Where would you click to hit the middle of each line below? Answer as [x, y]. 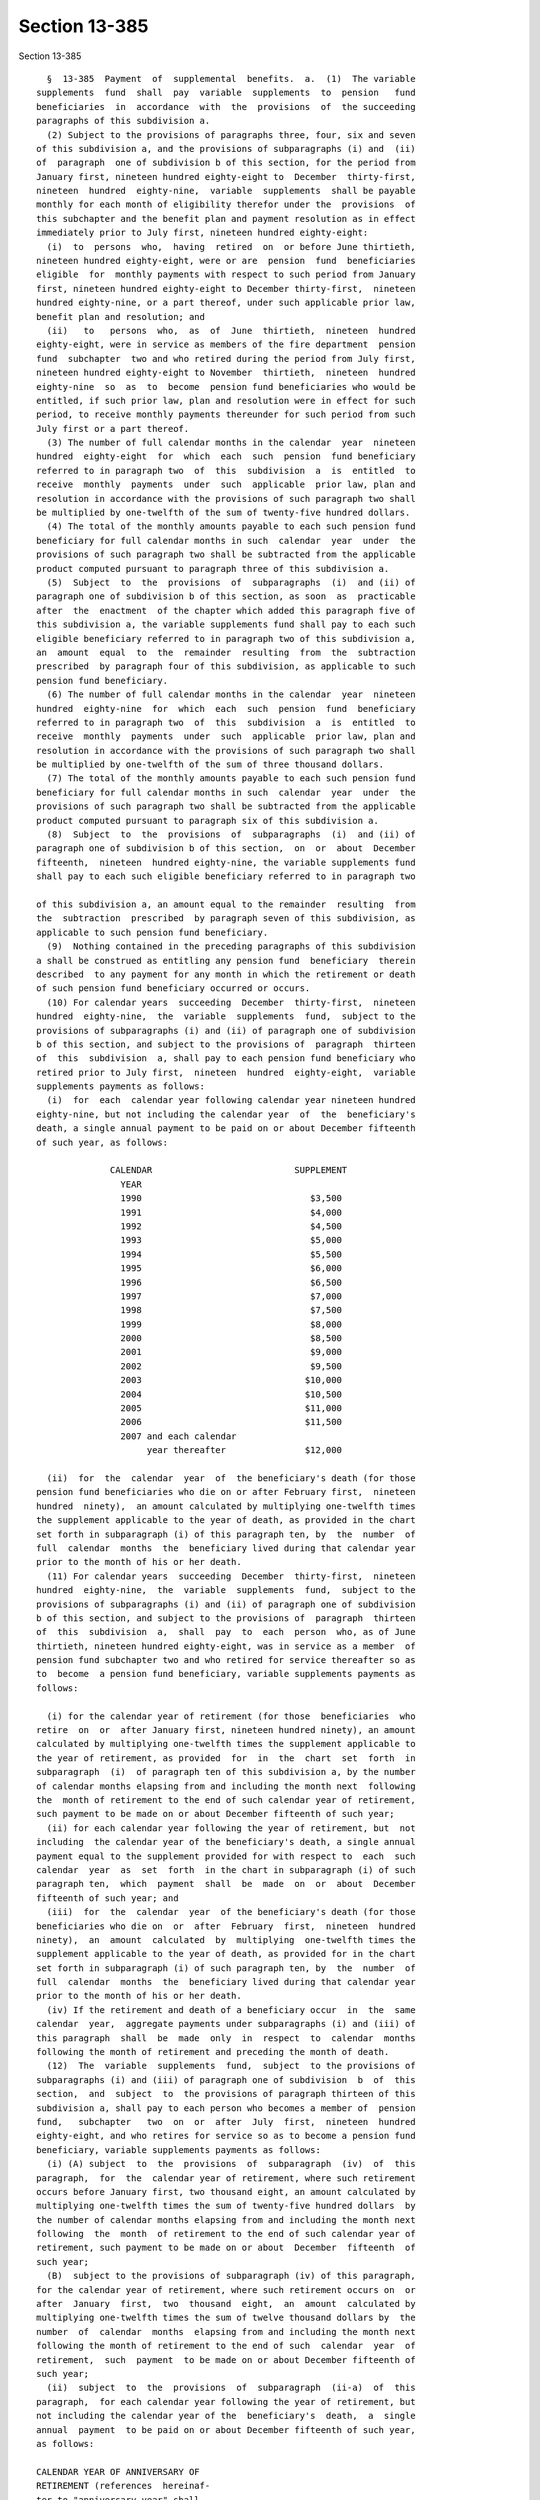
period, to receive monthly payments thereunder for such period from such [226, 414]
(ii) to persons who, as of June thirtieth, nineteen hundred [231, 330]
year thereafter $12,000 [244, 1450]
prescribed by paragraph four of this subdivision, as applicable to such [226, 666]
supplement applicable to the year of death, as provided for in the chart [226, 1954]
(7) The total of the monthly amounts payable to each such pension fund [231, 778]
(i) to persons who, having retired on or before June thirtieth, [231, 246]
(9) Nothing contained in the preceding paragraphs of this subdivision [231, 946]
